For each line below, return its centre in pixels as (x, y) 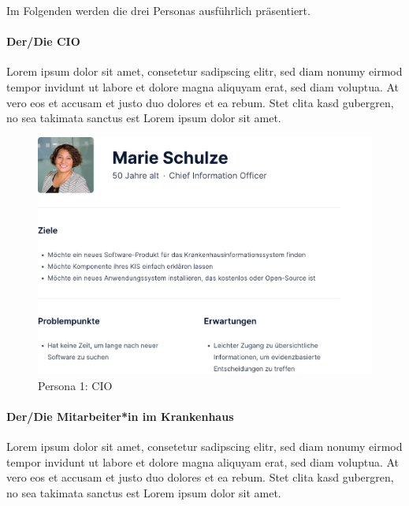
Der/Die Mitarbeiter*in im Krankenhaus (120, 416)
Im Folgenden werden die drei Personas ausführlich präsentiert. (158, 10)
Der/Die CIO (43, 41)
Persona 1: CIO (75, 385)
